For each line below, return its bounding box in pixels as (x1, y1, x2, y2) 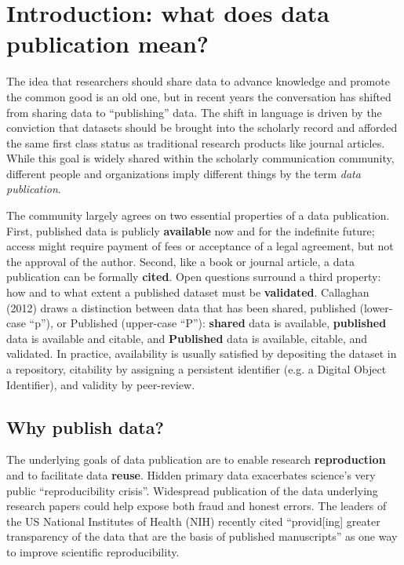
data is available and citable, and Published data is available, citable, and (6, 330, 368, 346)
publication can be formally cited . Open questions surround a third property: (6, 268, 381, 285)
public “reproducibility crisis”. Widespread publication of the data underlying (6, 482, 378, 498)
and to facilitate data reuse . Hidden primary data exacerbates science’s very (6, 466, 376, 483)
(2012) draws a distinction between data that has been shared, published (6, 299, 356, 315)
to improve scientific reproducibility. (6, 543, 180, 560)
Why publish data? (6, 414, 164, 439)
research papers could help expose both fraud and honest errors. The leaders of (6, 498, 387, 514)
